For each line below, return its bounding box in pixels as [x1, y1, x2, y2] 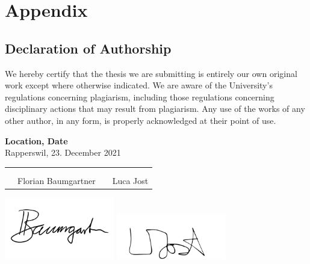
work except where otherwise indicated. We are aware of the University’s [5, 79, 273, 91]
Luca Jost [112, 174, 149, 186]
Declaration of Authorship [5, 38, 172, 57]
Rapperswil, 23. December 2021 [5, 146, 121, 159]
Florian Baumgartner [17, 174, 96, 186]
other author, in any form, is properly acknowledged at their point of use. [5, 114, 276, 126]
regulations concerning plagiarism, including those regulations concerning [5, 90, 274, 103]
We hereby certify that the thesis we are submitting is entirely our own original [5, 67, 297, 79]
